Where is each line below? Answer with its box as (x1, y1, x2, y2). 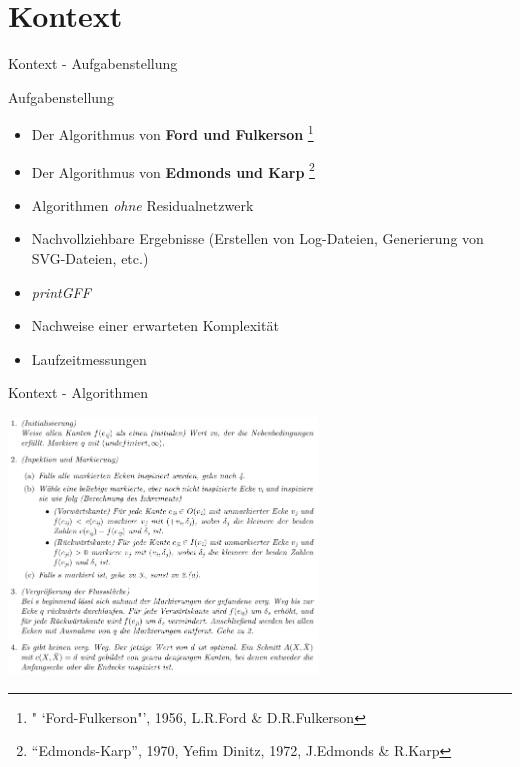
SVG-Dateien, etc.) (31, 248, 149, 268)
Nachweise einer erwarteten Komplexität (31, 315, 279, 336)
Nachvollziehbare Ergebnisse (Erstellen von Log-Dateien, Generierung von (31, 228, 484, 249)
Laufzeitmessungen (31, 348, 147, 369)
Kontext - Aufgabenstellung (8, 53, 178, 74)
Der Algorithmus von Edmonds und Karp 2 (31, 158, 315, 182)
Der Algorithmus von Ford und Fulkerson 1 (31, 121, 314, 144)
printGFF (31, 281, 91, 302)
